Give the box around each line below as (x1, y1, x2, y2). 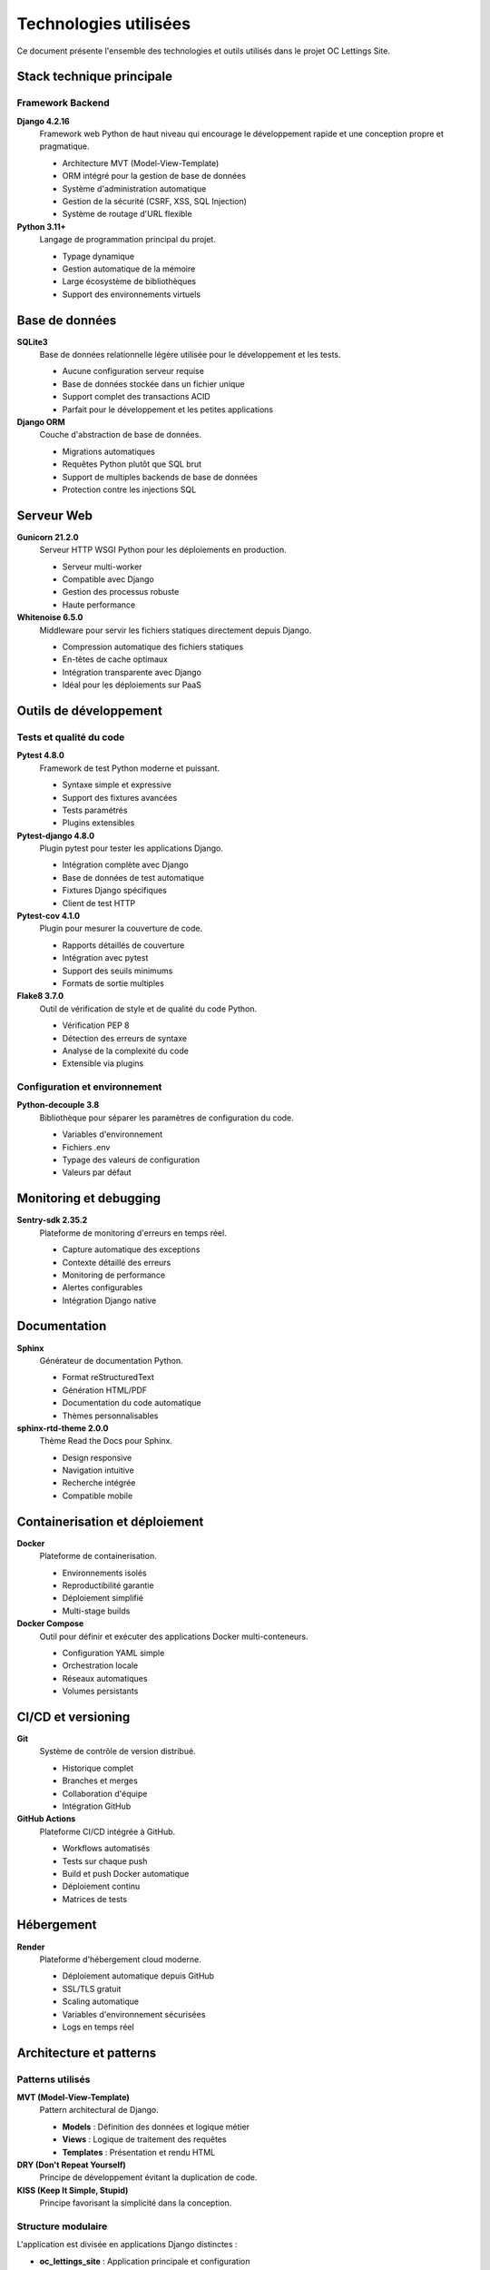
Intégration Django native (62, 1295, 157, 1306)
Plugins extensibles (62, 817, 135, 828)
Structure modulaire (16, 2220, 108, 2233)
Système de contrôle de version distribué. (39, 1746, 196, 1757)
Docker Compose (16, 1618, 84, 1629)
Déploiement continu (62, 1880, 141, 1892)
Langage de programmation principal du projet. (39, 234, 217, 245)
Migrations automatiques (62, 446, 156, 457)
